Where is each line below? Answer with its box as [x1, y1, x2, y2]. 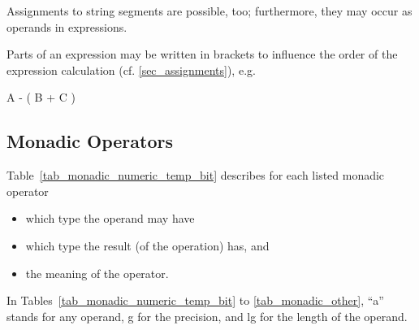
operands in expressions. [6, 18, 127, 35]
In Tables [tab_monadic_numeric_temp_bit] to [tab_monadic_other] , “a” [6, 292, 384, 309]
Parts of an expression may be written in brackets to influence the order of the [6, 46, 398, 63]
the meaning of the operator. [25, 264, 169, 281]
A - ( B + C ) [6, 89, 76, 106]
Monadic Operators [6, 128, 174, 154]
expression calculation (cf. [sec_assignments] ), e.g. [6, 61, 256, 78]
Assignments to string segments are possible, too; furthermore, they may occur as [6, 2, 413, 19]
